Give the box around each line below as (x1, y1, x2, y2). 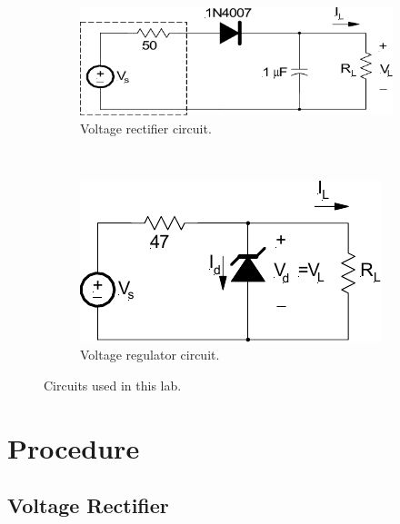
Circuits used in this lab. (44, 376, 182, 395)
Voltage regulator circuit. (80, 345, 220, 364)
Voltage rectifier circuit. (80, 118, 212, 137)
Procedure (7, 429, 140, 466)
